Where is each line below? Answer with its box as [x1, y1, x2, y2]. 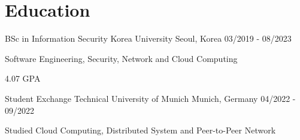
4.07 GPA [5, 72, 41, 85]
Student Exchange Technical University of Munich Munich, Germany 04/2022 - [5, 92, 296, 104]
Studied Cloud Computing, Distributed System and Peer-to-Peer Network [5, 124, 276, 136]
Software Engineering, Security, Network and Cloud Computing [5, 52, 238, 64]
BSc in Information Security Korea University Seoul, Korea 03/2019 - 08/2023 [5, 32, 292, 45]
